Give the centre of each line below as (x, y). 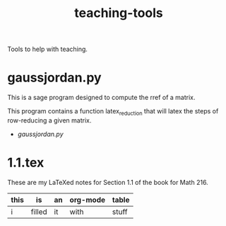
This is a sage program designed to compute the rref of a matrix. (101, 98)
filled (39, 212)
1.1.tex (26, 163)
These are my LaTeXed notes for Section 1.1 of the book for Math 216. (108, 182)
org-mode (88, 200)
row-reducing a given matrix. (49, 120)
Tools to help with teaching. (48, 49)
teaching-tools (119, 13)
